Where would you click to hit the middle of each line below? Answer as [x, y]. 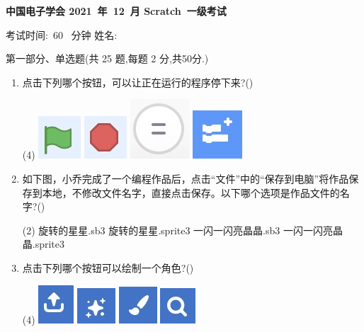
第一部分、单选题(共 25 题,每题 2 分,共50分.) [107, 58]
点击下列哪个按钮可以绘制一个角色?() [108, 267]
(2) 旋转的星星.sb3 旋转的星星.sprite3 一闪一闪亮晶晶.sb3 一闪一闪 [172, 230]
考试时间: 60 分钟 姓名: [62, 34]
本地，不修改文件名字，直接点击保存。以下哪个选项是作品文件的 [191, 192]
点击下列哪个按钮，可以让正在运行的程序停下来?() [138, 82]
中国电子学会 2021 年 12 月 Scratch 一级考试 [116, 11]
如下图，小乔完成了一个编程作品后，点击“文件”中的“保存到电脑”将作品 [186, 178]
